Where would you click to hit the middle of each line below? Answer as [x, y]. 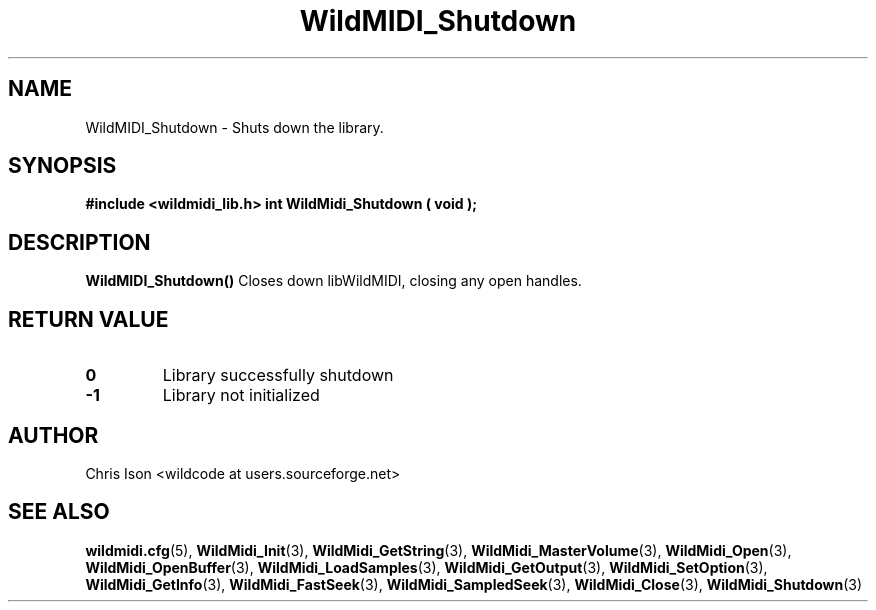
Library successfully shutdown [278, 375]
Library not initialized [241, 395]
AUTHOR [53, 435]
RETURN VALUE [88, 319]
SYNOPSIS [62, 166]
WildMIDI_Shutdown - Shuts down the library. [234, 127]
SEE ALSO [59, 512]
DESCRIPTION [79, 242]
